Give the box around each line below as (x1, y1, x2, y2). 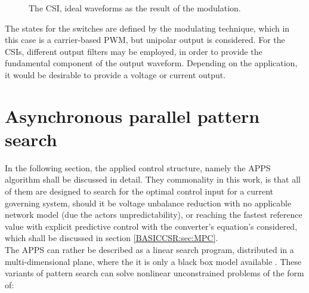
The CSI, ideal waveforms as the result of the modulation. (29, 2, 241, 14)
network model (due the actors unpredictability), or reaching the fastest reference (5, 208, 302, 221)
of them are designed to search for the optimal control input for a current (5, 185, 273, 198)
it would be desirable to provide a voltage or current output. (5, 68, 226, 81)
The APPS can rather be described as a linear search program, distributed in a (5, 243, 294, 256)
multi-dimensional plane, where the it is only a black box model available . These (5, 255, 302, 267)
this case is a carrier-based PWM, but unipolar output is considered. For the (5, 33, 285, 46)
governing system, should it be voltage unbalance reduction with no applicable (5, 196, 292, 209)
